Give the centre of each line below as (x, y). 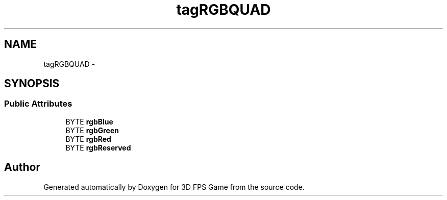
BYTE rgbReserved (98, 147)
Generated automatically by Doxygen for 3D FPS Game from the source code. (174, 187)
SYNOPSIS (32, 84)
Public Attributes (38, 104)
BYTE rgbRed (88, 139)
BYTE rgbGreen (92, 130)
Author (22, 167)
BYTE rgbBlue (89, 121)
